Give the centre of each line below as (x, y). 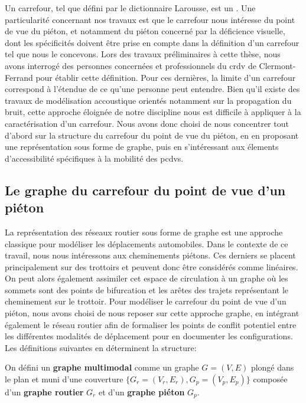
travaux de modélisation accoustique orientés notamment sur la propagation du (148, 100)
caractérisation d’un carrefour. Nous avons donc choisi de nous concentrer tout (147, 123)
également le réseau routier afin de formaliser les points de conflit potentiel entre (151, 324)
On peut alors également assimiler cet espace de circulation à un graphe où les (147, 278)
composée (270, 379)
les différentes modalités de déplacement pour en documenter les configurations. (149, 336)
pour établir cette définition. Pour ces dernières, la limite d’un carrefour (166, 77)
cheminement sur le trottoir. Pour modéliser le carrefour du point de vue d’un (146, 301)
